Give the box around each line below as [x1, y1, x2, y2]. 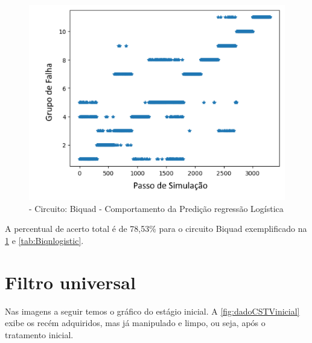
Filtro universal [5, 269, 136, 294]
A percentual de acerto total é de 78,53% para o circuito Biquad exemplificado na [5, 222, 307, 235]
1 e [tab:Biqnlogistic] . [5, 234, 84, 246]
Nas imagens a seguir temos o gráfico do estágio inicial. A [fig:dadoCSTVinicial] [5, 304, 300, 317]
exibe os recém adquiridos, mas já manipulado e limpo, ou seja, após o [5, 316, 266, 329]
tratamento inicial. [5, 328, 74, 341]
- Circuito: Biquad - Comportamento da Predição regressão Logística [29, 202, 284, 214]
